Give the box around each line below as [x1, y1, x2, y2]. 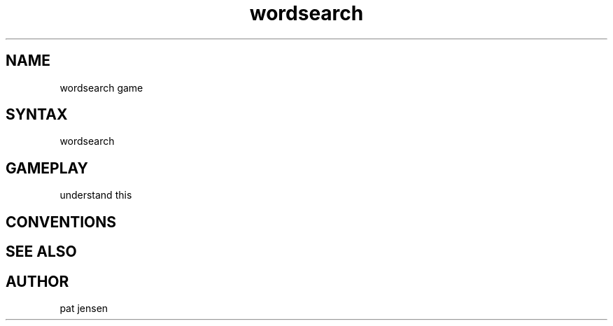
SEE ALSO [6, 243, 77, 261]
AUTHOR [6, 272, 69, 290]
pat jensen [59, 302, 108, 314]
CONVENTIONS [6, 213, 117, 231]
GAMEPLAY [6, 159, 88, 177]
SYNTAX [6, 106, 68, 124]
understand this [59, 189, 132, 201]
